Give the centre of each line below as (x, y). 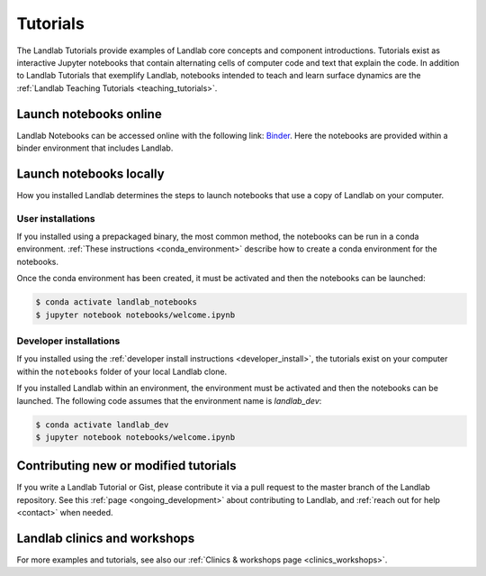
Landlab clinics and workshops (106, 538)
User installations (56, 218)
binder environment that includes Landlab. (95, 148)
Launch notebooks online (89, 114)
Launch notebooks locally (91, 174)
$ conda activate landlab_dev (102, 425)
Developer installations (68, 341)
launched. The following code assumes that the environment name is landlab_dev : (169, 400)
